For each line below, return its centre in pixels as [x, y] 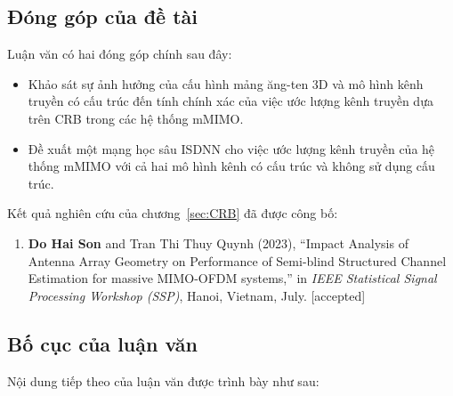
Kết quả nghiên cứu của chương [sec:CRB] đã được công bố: [173, 213]
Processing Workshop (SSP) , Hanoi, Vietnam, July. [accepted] [197, 295]
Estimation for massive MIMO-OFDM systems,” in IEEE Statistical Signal [232, 278]
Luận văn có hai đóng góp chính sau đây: [120, 54]
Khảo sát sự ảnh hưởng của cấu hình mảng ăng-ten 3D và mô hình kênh [226, 83]
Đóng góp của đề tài [103, 16]
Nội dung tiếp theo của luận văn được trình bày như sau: [163, 380]
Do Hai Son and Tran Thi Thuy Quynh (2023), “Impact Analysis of [218, 242]
